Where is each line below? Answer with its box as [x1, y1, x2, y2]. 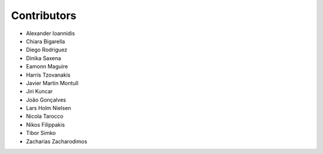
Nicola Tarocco [26, 113, 64, 120]
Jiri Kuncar [26, 88, 53, 95]
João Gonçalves [26, 96, 66, 103]
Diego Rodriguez [26, 46, 68, 54]
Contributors [11, 9, 77, 22]
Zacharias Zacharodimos [26, 137, 88, 145]
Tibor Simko [26, 130, 56, 137]
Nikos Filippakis [26, 121, 65, 128]
